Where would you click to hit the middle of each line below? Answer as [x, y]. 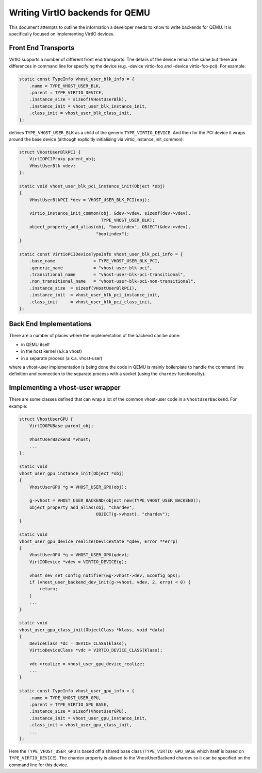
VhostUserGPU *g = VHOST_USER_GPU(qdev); [79, 555]
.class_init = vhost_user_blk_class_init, [81, 113]
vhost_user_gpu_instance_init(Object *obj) [72, 473]
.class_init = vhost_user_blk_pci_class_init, [91, 302]
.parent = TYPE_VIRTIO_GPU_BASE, [69, 705]
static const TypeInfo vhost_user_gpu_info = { [77, 691]
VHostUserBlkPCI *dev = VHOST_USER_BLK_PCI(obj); [90, 200]
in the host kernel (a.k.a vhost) [52, 351]
